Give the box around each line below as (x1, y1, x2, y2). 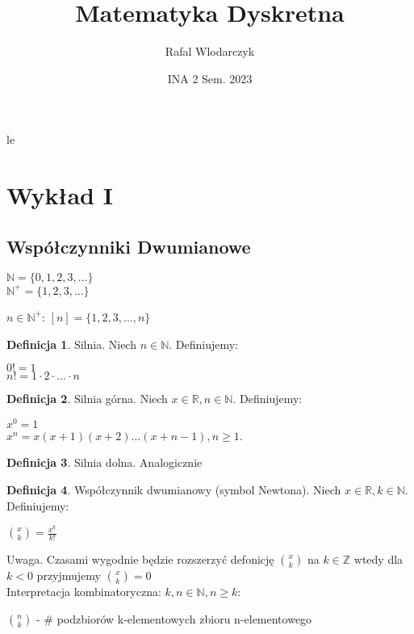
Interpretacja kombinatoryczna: (6, 583, 161, 600)
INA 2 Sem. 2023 (167, 69, 253, 86)
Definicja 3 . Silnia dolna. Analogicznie (6, 454, 203, 471)
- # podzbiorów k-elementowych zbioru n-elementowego (36, 610, 312, 627)
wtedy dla (353, 551, 404, 568)
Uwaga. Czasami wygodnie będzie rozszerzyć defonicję (6, 551, 274, 568)
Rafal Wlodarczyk (165, 43, 255, 60)
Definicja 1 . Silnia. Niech (6, 335, 136, 352)
